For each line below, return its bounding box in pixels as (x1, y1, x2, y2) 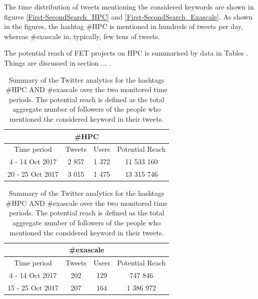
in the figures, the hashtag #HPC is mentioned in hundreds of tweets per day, (4, 21, 243, 32)
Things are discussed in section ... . (4, 57, 111, 68)
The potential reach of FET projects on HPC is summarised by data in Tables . (4, 48, 248, 58)
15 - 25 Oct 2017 (7, 282, 58, 292)
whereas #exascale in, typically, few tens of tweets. (4, 31, 160, 41)
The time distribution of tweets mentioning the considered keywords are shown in (4, 2, 254, 12)
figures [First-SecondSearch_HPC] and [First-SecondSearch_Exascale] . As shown (4, 11, 252, 22)
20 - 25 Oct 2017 (7, 169, 58, 179)
